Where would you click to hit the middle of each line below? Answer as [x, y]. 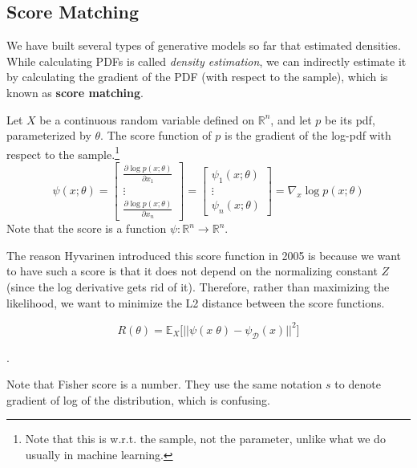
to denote [358, 384]
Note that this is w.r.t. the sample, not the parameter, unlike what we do [205, 439]
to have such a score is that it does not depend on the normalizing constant [192, 271]
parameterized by [49, 135]
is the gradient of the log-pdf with [308, 135]
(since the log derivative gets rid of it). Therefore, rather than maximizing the [198, 287]
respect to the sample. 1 [63, 153]
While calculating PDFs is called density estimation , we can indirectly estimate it [206, 61]
